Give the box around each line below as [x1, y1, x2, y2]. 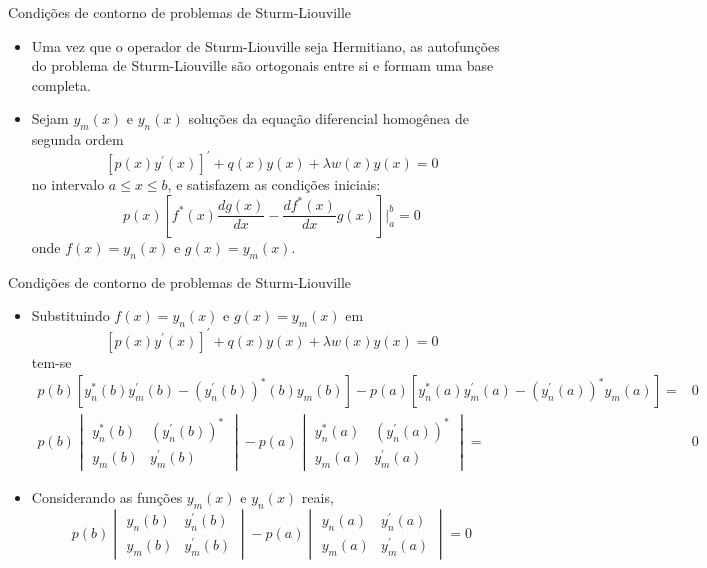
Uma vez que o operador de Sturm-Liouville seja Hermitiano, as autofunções [31, 35, 500, 56]
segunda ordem [31, 129, 124, 150]
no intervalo [31, 174, 105, 195]
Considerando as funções [31, 486, 183, 507]
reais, [301, 486, 334, 507]
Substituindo [31, 305, 110, 326]
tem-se [31, 351, 72, 372]
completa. [31, 74, 91, 95]
